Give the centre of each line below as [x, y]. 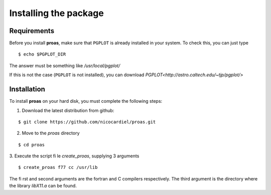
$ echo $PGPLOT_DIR [42, 54]
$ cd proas [32, 145]
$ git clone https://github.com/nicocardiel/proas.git [87, 122]
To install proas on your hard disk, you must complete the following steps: [86, 101]
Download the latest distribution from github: [68, 110]
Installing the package [56, 13]
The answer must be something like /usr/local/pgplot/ [65, 66]
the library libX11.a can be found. [43, 186]
